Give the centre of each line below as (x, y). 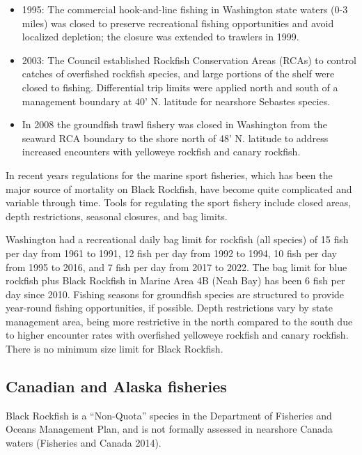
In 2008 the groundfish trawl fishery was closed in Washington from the (174, 124)
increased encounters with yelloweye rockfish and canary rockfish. (161, 152)
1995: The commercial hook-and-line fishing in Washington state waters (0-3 (185, 9)
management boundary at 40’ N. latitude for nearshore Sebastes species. (176, 101)
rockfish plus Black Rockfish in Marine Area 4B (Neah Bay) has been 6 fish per (175, 280)
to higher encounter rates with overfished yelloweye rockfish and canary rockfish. (177, 335)
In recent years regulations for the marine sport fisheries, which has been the (169, 175)
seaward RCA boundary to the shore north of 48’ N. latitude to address (175, 138)
